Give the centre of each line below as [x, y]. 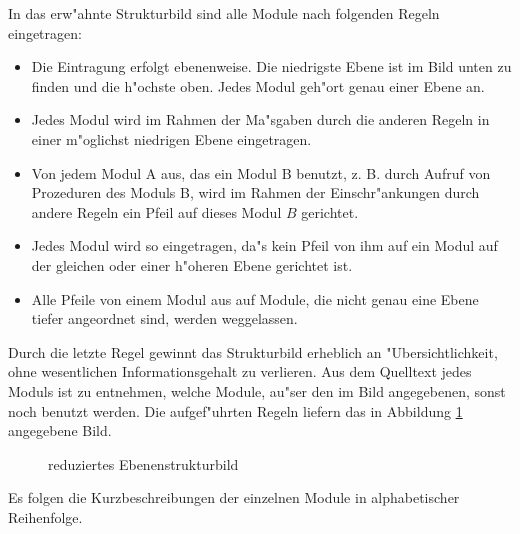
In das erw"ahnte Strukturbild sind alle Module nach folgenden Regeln [224, 13]
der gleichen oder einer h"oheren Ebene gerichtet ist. [192, 264]
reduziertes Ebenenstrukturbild [143, 463]
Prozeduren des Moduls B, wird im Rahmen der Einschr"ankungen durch [255, 192]
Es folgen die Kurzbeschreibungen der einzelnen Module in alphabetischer [234, 497]
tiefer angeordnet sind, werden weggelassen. [164, 318]
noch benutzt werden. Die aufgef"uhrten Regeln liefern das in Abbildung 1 [235, 410]
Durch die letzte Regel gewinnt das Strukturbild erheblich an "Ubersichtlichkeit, [253, 351]
